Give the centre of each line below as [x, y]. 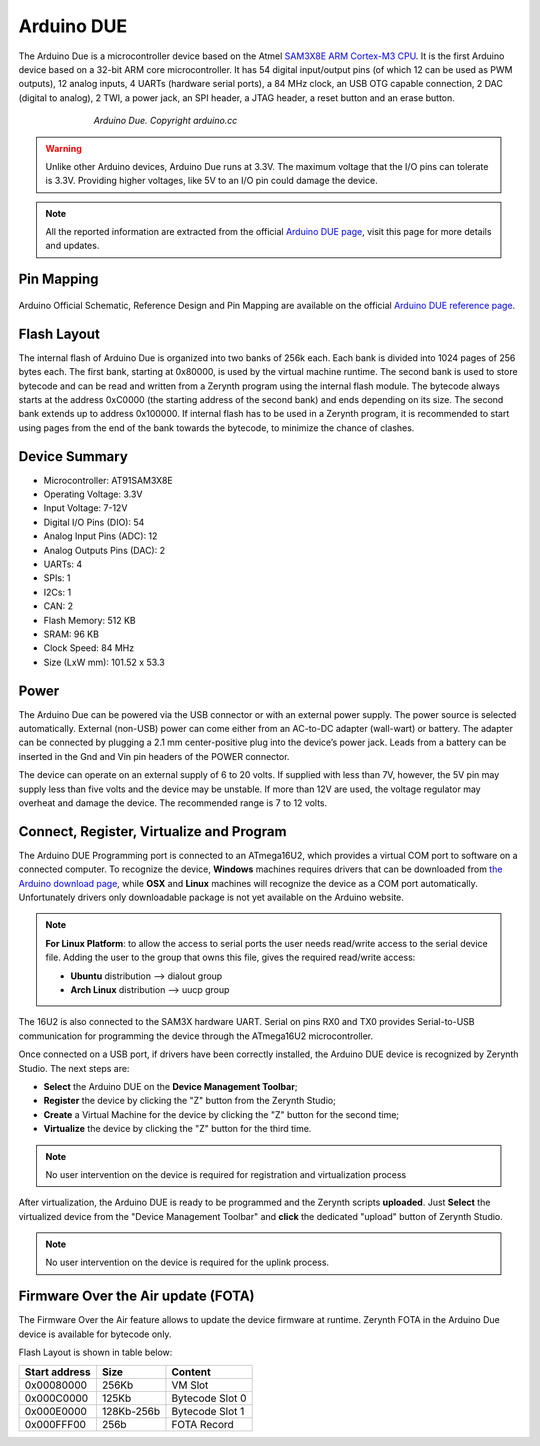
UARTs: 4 [63, 564]
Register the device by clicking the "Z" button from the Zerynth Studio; [190, 1101]
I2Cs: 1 [57, 592]
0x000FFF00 [55, 1424]
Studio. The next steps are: [74, 1068]
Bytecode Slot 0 [209, 1398]
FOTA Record [202, 1424]
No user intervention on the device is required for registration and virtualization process [226, 1174]
